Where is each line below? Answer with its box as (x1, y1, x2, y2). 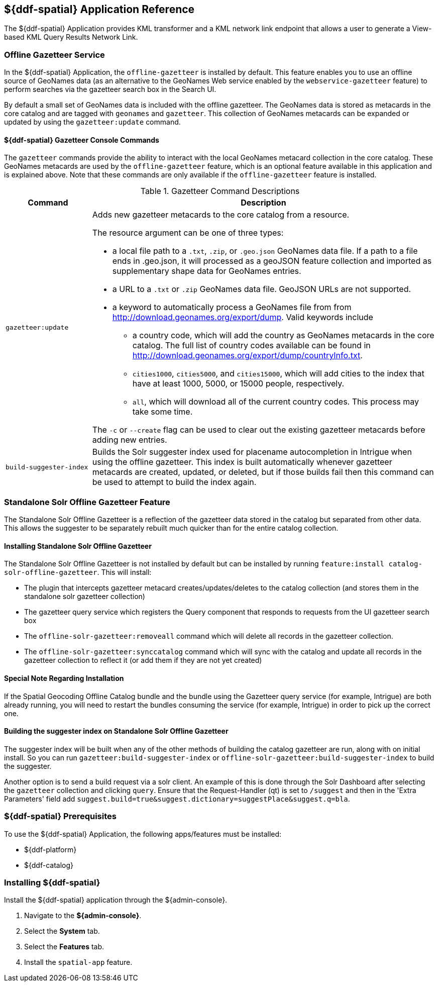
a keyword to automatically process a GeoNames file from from (112, 302, 352, 313)
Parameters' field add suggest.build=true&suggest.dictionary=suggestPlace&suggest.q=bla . (4, 794, 350, 803)
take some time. (132, 407, 193, 417)
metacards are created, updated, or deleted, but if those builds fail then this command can (92, 467, 434, 477)
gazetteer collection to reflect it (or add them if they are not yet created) (24, 656, 262, 665)
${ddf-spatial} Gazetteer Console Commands (4, 135, 159, 144)
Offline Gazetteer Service (4, 49, 105, 60)
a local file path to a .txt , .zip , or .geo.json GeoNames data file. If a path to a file (112, 246, 418, 256)
